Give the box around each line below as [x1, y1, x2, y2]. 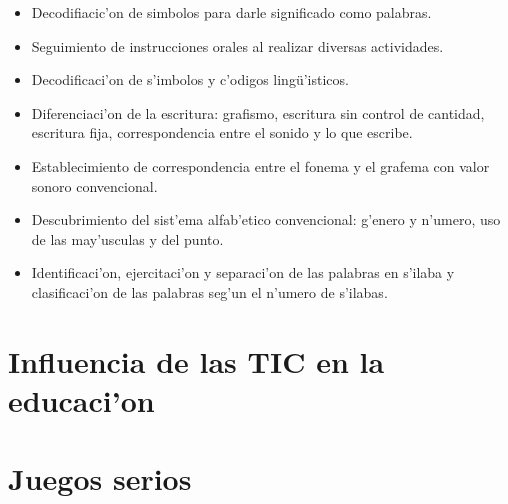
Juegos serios [8, 458, 192, 499]
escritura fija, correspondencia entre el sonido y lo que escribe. [31, 122, 413, 143]
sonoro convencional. [31, 175, 158, 196]
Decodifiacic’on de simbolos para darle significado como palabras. [31, 2, 432, 22]
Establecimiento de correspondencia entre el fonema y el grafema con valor [31, 155, 490, 176]
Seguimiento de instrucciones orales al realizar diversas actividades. [31, 35, 444, 56]
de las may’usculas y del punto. [31, 228, 224, 249]
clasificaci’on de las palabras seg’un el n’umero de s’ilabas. [31, 281, 388, 302]
